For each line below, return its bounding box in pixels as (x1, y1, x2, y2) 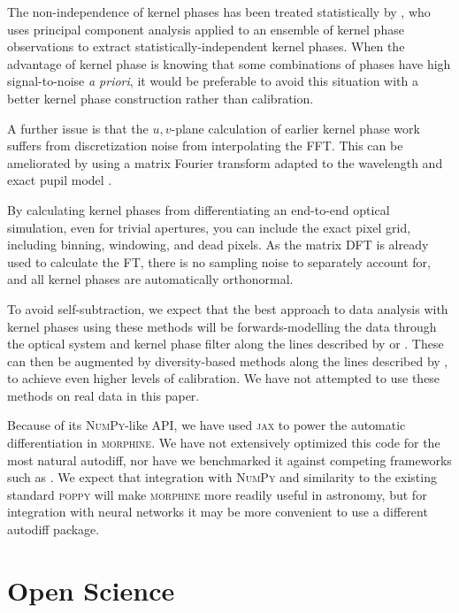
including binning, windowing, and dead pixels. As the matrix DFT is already (7, 235, 429, 254)
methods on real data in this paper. (7, 386, 200, 404)
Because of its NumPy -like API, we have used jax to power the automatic (7, 416, 406, 434)
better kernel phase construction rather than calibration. (7, 88, 314, 107)
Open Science (7, 571, 175, 608)
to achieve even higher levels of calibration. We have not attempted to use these (7, 369, 440, 387)
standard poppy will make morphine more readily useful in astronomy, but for (7, 485, 427, 503)
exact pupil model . (7, 171, 112, 189)
